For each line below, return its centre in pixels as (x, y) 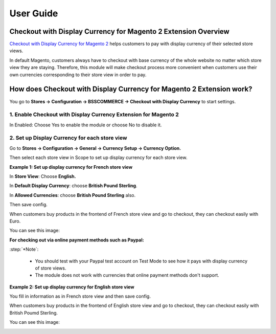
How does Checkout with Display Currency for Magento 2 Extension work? (131, 89)
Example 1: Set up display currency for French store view (71, 167)
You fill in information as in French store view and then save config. (80, 296)
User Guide (34, 13)
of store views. (51, 268)
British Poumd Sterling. (34, 313)
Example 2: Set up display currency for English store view (72, 287)
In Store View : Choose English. (43, 176)
